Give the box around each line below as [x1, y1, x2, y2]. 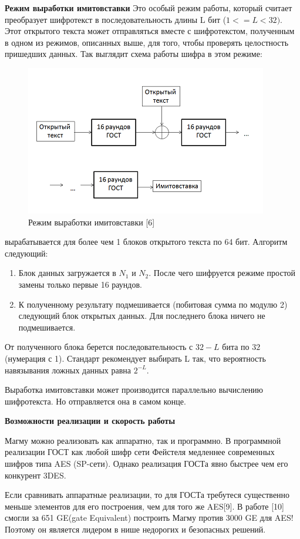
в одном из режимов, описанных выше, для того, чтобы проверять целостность [5, 36, 289, 48]
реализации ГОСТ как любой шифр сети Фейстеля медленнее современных [5, 446, 275, 458]
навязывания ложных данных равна [5, 363, 132, 376]
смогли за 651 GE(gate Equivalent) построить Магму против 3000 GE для [5, 511, 272, 524]
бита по [222, 341, 250, 353]
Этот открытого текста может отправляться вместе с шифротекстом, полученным [5, 25, 295, 37]
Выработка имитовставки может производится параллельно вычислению [5, 383, 264, 396]
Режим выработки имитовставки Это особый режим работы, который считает [5, 2, 292, 14]
